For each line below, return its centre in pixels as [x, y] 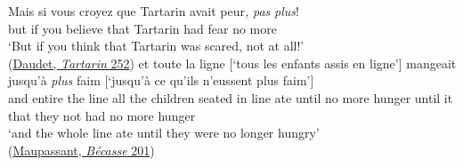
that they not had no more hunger [102, 115]
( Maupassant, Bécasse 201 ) [81, 150]
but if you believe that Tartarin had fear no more [142, 28]
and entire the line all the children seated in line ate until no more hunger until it [231, 97]
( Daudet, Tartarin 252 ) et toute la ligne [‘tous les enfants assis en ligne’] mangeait [232, 63]
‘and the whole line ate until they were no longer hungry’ [164, 133]
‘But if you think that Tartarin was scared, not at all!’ [156, 46]
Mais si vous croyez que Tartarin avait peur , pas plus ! [154, 11]
